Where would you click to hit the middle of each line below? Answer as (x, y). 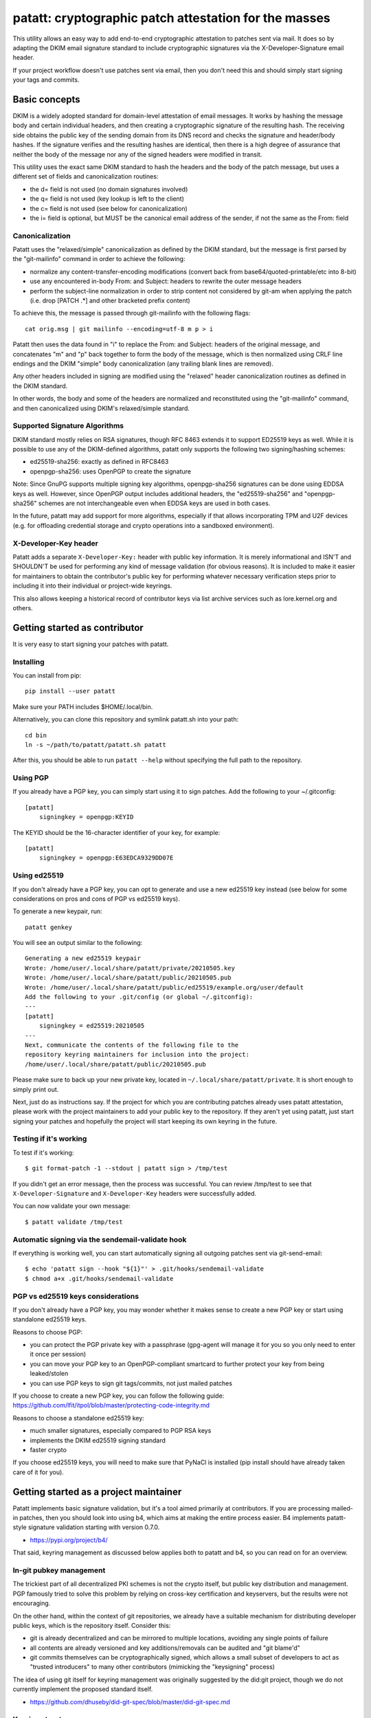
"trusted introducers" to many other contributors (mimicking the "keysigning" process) (152, 1667)
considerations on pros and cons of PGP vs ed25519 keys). (96, 899)
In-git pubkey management (59, 1570)
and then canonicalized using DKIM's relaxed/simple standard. (101, 408)
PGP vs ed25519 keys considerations (76, 1296)
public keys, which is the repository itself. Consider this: (92, 1625)
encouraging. (32, 1603)
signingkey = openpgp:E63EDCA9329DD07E (106, 858)
